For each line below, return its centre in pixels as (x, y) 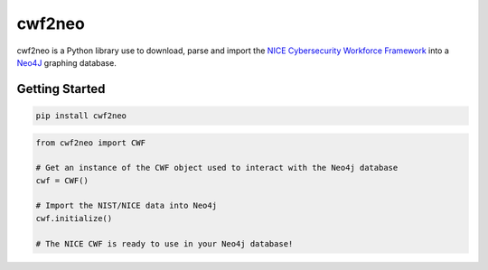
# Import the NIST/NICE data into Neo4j (126, 206)
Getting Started (61, 89)
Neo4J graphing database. (66, 62)
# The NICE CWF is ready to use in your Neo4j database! (164, 243)
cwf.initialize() (74, 218)
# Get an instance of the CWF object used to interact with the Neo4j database (217, 168)
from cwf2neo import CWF (91, 143)
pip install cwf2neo (81, 116)
